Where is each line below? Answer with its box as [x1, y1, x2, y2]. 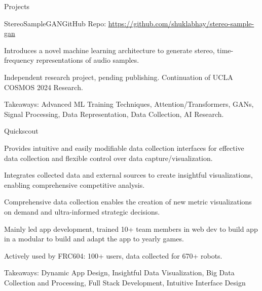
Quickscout [4, 126, 39, 136]
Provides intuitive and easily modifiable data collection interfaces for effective [4, 142, 244, 153]
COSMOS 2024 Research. [4, 81, 83, 92]
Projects [4, 1, 30, 11]
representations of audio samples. [36, 55, 139, 65]
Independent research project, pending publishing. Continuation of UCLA [4, 71, 233, 82]
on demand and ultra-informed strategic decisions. [4, 206, 160, 217]
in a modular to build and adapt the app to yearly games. [4, 233, 184, 244]
